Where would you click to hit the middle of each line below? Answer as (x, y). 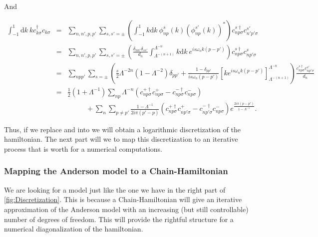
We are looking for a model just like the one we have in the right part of (115, 189)
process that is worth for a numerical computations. (83, 148)
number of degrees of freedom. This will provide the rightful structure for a (119, 219)
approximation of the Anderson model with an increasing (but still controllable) (126, 209)
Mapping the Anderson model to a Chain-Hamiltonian (116, 171)
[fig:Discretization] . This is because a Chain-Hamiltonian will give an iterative (123, 199)
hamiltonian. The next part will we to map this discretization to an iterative (121, 139)
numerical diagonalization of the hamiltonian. (74, 229)
